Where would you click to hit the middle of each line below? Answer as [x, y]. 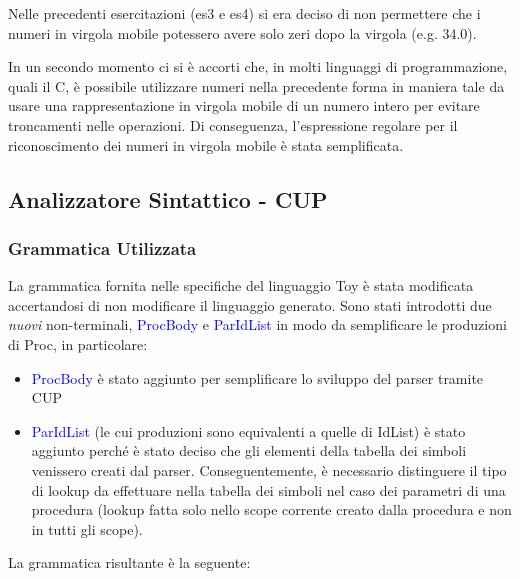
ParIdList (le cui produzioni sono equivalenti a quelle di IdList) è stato [248, 430]
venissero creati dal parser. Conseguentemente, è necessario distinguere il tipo [269, 469]
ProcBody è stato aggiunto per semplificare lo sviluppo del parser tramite [257, 377]
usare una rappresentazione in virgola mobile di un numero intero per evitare [244, 105]
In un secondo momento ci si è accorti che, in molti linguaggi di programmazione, [258, 66]
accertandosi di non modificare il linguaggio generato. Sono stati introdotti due [250, 304]
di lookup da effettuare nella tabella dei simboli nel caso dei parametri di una [268, 489]
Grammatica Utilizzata [102, 247]
